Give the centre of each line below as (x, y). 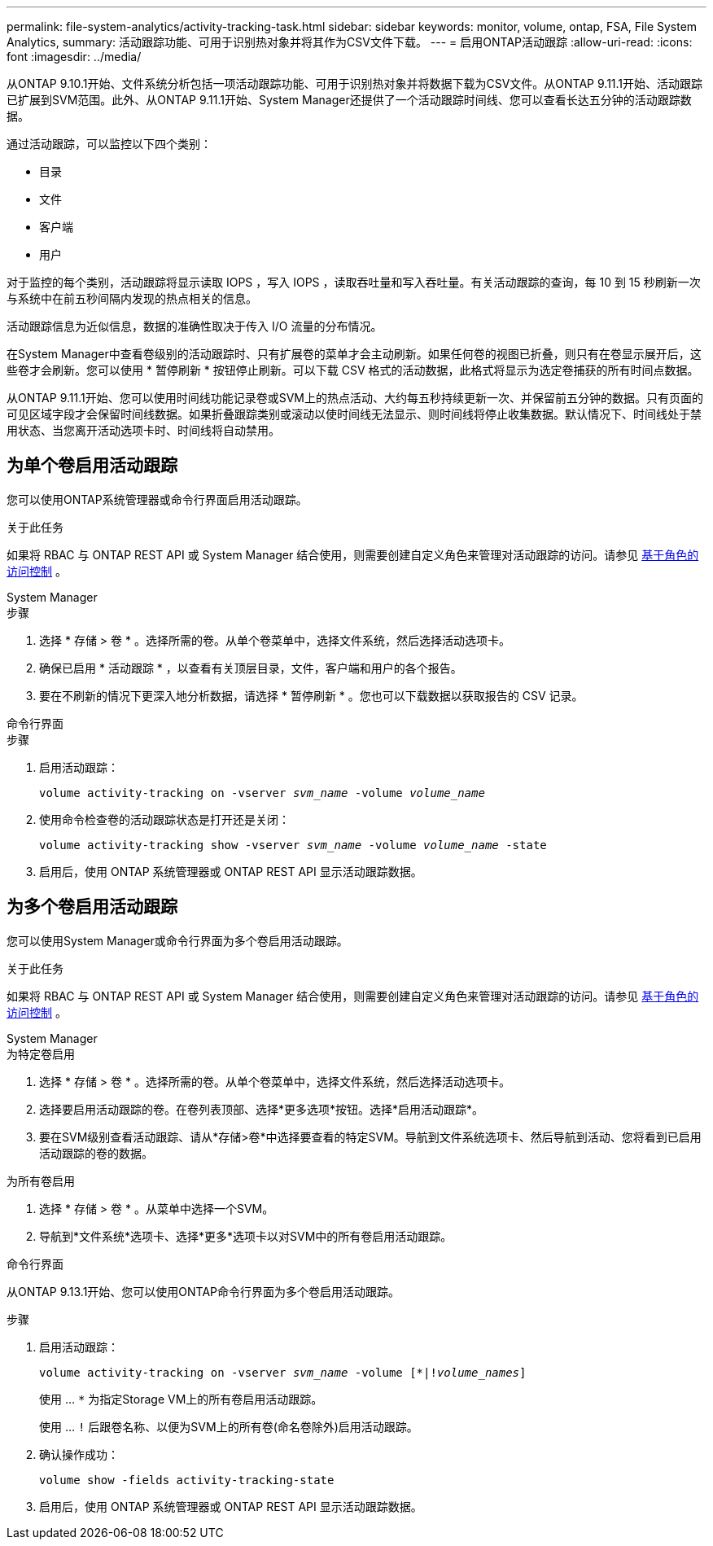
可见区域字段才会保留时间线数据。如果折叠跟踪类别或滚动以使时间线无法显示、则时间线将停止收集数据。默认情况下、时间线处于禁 (354, 414)
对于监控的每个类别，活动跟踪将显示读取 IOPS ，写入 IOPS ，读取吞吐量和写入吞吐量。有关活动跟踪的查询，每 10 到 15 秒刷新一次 (354, 282)
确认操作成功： (79, 1454)
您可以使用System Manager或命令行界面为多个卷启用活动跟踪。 (177, 940)
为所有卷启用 (41, 1180)
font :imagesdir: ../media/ (74, 57)
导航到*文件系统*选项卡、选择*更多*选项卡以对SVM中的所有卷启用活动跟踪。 (246, 1236)
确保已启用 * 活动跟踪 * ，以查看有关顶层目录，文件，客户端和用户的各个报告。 (251, 668)
